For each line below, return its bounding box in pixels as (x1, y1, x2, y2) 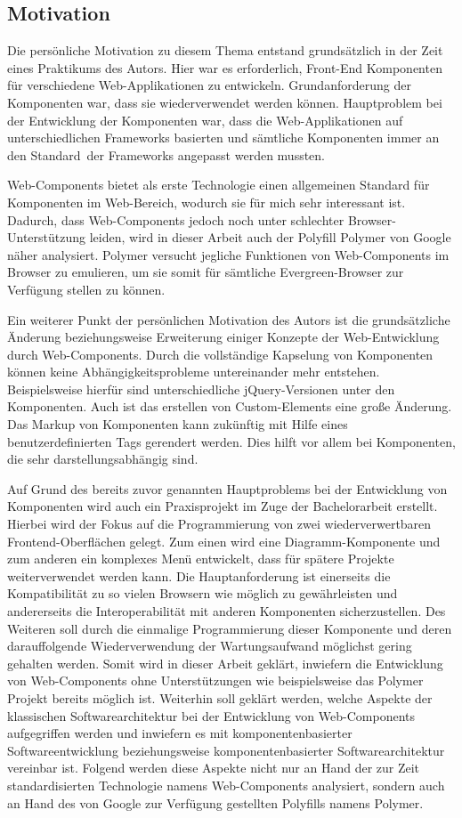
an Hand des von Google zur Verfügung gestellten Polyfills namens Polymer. (7, 793, 424, 812)
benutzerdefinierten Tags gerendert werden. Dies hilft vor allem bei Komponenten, (7, 432, 456, 450)
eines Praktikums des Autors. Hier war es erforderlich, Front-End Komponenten (7, 58, 442, 77)
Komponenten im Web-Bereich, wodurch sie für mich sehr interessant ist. (7, 192, 406, 211)
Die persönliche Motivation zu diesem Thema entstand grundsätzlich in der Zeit (7, 41, 443, 60)
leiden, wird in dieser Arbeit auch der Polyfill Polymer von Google (89, 228, 451, 247)
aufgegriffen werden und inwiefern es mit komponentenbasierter (7, 724, 353, 742)
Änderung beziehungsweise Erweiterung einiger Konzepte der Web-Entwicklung (7, 328, 440, 346)
